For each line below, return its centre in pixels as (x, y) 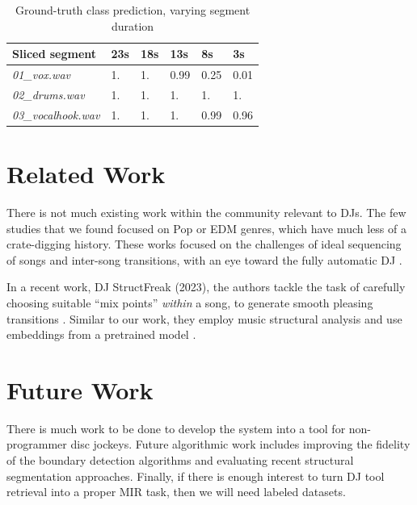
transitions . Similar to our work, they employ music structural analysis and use (204, 318)
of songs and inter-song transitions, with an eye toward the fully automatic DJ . (204, 259)
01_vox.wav (41, 75)
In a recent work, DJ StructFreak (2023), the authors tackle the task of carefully (206, 287)
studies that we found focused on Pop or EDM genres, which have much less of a (206, 228)
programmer (37, 444)
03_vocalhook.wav (56, 114)
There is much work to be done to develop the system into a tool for (176, 428)
